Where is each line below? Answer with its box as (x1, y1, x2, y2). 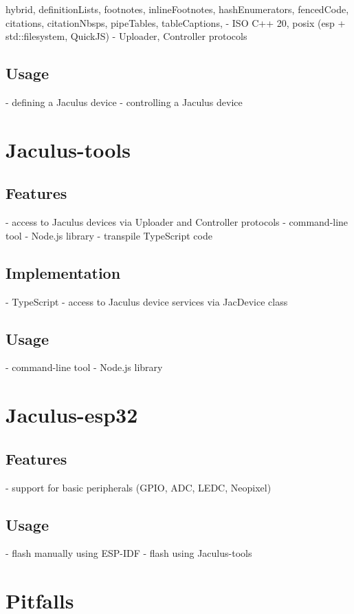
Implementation (5, 262, 121, 283)
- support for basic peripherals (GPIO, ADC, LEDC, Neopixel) (5, 480, 272, 494)
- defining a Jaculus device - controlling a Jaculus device (5, 94, 243, 109)
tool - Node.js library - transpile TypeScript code (5, 228, 212, 242)
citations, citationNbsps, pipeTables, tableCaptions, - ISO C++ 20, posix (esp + (5, 15, 346, 30)
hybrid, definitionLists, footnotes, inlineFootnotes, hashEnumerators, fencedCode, (5, 2, 349, 16)
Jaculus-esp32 (5, 401, 138, 429)
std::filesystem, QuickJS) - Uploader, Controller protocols (5, 29, 247, 43)
